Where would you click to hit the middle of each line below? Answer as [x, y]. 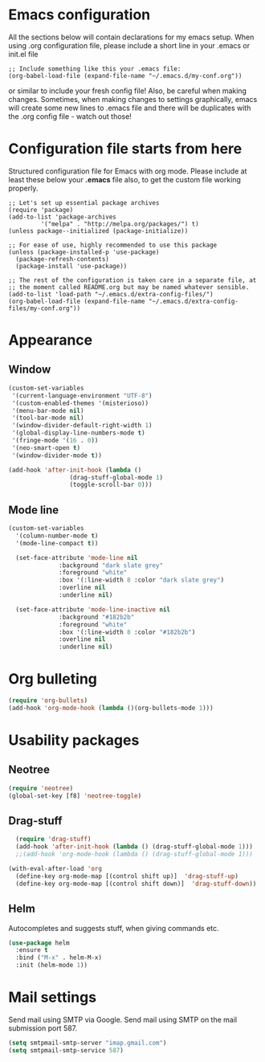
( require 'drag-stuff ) [53, 839]
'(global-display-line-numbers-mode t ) [79, 433]
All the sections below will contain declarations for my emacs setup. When [131, 37]
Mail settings [53, 997]
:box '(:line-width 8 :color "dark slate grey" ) [142, 580]
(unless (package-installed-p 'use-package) [84, 252]
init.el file [23, 54]
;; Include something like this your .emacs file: [95, 69]
